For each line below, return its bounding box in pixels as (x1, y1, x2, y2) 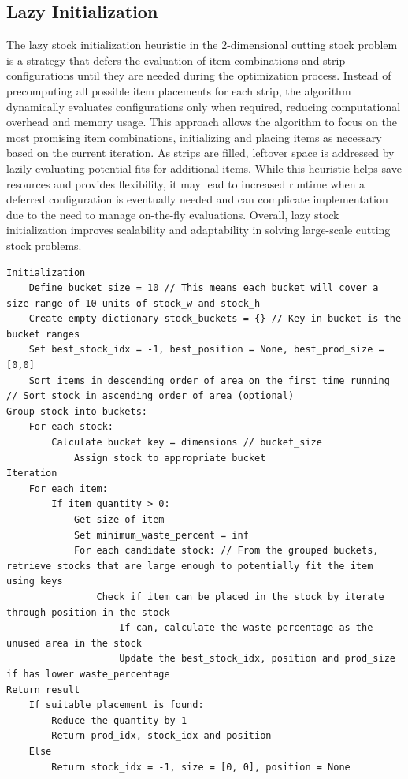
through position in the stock (6, 606, 170, 618)
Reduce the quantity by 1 (51, 714, 187, 726)
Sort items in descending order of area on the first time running (28, 375, 390, 386)
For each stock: (28, 421, 114, 433)
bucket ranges (6, 328, 80, 340)
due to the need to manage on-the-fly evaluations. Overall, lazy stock (6, 206, 339, 222)
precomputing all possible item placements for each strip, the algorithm (6, 82, 351, 99)
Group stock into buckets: (6, 405, 147, 417)
